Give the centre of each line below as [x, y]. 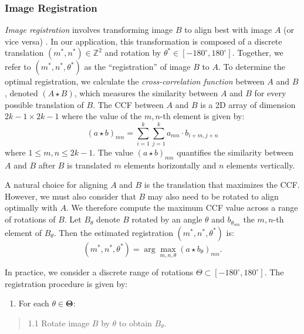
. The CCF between [128, 104]
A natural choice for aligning [56, 185]
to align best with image [228, 30]
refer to [18, 67]
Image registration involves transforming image [89, 30]
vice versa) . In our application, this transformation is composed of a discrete [143, 41]
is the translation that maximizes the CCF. [222, 185]
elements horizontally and [170, 165]
